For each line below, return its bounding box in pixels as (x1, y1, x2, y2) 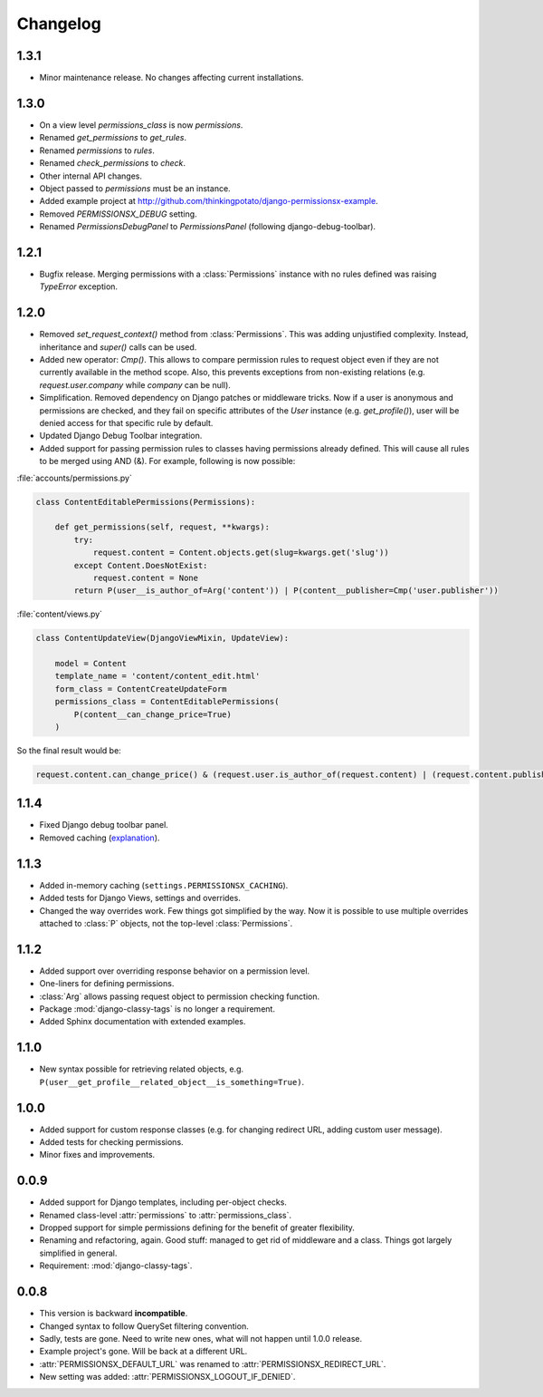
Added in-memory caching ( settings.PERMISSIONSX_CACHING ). (39, 879, 289, 890)
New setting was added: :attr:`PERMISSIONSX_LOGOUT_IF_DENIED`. (39, 1372, 296, 1382)
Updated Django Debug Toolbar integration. (39, 431, 203, 441)
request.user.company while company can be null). (39, 379, 231, 390)
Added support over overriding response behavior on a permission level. (39, 965, 310, 976)
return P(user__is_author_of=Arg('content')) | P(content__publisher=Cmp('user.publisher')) (73, 586, 500, 596)
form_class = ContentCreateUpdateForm (54, 684, 227, 694)
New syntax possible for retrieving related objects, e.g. (39, 1063, 244, 1074)
